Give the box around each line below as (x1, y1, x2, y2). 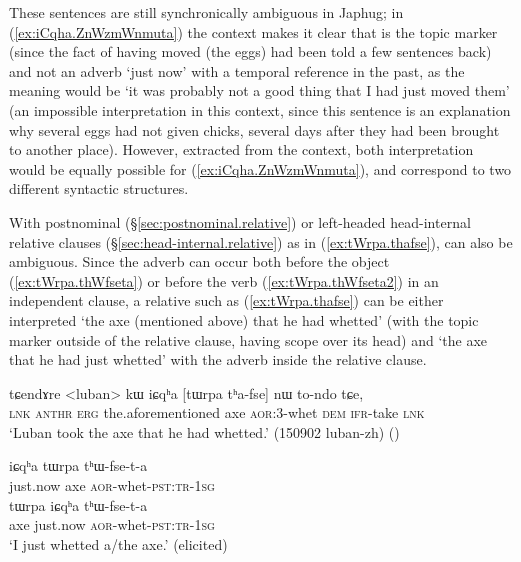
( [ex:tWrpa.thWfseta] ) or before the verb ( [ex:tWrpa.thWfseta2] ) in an (9, 270, 439, 291)
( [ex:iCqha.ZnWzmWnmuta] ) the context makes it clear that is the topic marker (9, 21, 498, 42)
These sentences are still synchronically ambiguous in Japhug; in (9, 2, 404, 22)
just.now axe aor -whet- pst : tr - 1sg (9, 475, 215, 496)
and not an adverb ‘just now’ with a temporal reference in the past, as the (9, 60, 465, 81)
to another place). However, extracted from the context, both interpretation (9, 139, 474, 160)
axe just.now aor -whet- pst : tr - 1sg (9, 514, 215, 535)
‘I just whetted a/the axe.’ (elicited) (9, 533, 228, 554)
